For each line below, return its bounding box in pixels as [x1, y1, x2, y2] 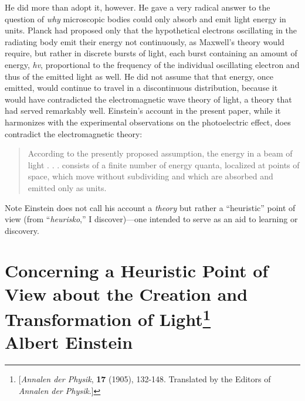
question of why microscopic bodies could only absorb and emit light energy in [5, 12, 286, 25]
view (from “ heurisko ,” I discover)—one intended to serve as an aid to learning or [5, 213, 298, 225]
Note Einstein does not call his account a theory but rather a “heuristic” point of [5, 201, 296, 213]
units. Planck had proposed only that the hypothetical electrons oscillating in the [5, 24, 297, 36]
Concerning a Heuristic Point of [5, 259, 269, 283]
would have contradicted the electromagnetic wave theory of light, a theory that [5, 93, 292, 105]
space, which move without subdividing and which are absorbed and [28, 170, 273, 182]
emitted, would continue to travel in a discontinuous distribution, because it [5, 81, 278, 94]
